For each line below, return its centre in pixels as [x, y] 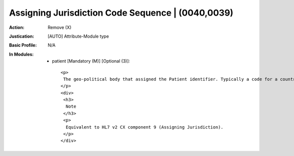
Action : [17, 27]
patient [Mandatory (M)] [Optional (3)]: [91, 61]
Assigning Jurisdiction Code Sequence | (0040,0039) [121, 13]
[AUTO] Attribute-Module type [78, 36]
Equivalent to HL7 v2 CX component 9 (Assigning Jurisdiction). [145, 127]
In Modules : [21, 54]
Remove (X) [60, 27]
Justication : [22, 36]
